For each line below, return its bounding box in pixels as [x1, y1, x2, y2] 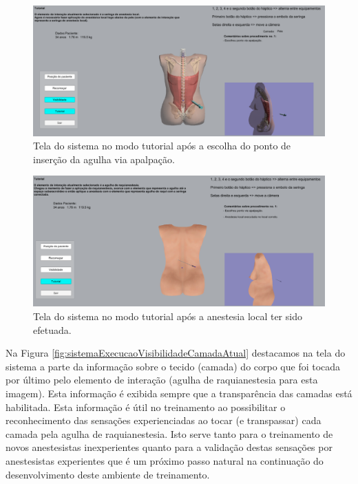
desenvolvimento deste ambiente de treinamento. [6, 467, 210, 481]
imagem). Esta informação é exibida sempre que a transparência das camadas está [6, 386, 352, 401]
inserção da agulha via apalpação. [33, 151, 175, 166]
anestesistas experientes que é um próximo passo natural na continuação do [6, 454, 324, 467]
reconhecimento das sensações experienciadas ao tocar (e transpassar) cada [6, 413, 322, 428]
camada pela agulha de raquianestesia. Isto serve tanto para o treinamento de [6, 426, 333, 441]
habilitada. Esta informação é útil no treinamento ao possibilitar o [6, 399, 286, 414]
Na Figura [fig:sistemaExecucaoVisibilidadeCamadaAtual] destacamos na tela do [6, 346, 346, 360]
